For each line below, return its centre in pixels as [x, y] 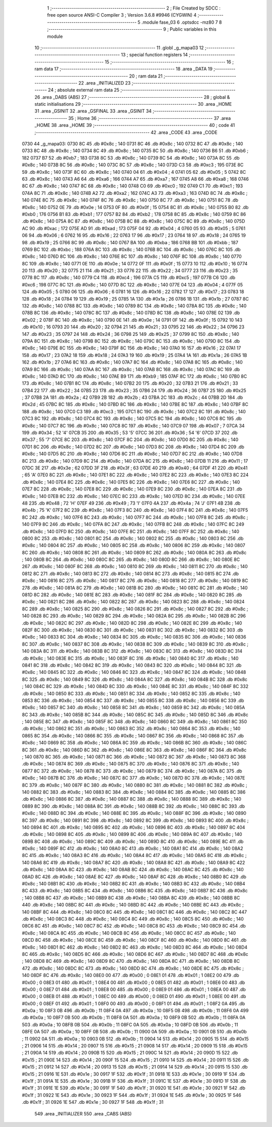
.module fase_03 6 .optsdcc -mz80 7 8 [182, 22]
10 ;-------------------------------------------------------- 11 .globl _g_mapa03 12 [119, 47]
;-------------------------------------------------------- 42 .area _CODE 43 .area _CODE [126, 132]
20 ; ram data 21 [146, 76]
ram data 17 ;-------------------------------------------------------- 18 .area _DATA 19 [123, 69]
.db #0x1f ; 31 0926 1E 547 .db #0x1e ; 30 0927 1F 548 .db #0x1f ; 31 [93, 1102]
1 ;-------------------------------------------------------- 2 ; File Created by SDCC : [134, 8]
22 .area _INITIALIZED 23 [105, 83]
